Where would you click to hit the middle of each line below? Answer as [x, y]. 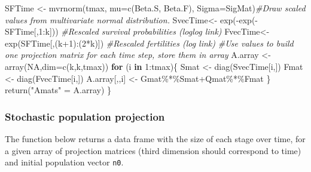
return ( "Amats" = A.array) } [58, 90]
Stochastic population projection [85, 116]
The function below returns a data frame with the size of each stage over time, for [155, 138]
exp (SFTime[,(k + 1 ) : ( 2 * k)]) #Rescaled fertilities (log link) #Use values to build [149, 43]
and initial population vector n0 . [64, 162]
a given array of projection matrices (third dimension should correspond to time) [153, 150]
